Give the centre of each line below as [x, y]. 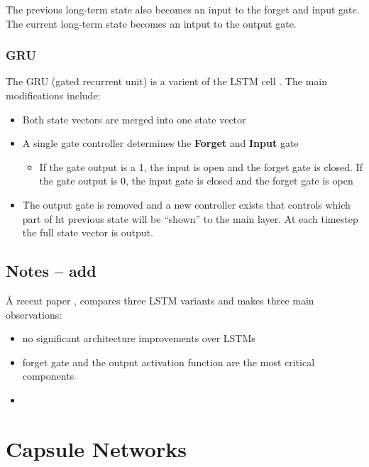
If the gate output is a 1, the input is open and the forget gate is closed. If [201, 166]
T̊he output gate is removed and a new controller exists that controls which [186, 204]
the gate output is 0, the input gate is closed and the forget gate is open [196, 181]
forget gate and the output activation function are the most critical [169, 362]
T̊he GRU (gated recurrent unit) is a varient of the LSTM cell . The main [166, 81]
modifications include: [53, 95]
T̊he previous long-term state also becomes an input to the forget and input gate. [183, 9]
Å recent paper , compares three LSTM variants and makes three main [160, 300]
